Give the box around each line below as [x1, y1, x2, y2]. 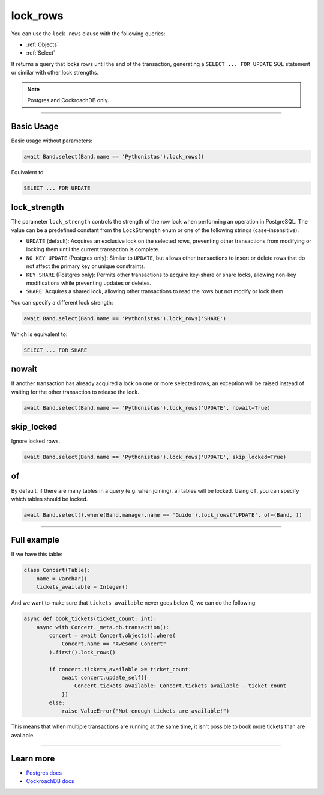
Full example [11, 535, 60, 545]
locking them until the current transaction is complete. [26, 246, 160, 253]
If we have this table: [11, 550, 63, 558]
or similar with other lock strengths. [11, 69, 99, 76]
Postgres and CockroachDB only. [27, 96, 109, 103]
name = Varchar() [36, 575, 88, 582]
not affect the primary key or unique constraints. [26, 263, 146, 270]
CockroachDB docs [26, 778, 74, 785]
